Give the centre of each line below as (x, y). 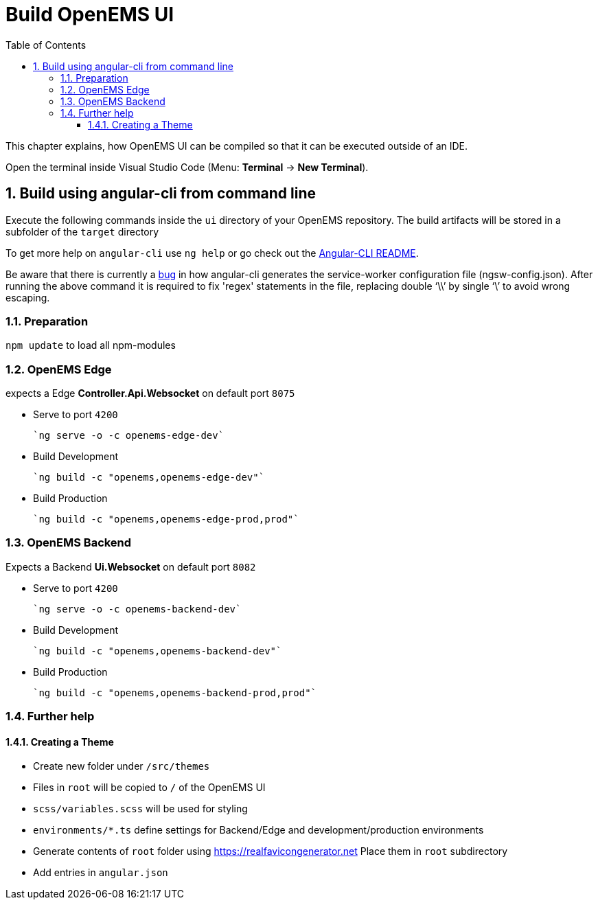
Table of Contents (46, 45)
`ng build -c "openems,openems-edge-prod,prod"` (166, 519)
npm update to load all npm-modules (91, 345)
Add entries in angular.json (101, 873)
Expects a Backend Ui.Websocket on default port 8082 (131, 566)
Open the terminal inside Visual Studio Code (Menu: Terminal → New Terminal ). (187, 167)
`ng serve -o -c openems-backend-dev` (137, 609)
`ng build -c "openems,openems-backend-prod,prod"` (175, 692)
